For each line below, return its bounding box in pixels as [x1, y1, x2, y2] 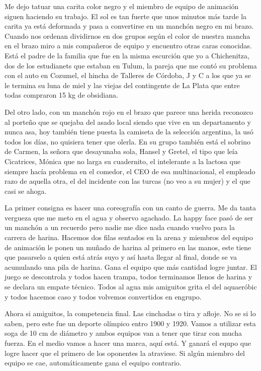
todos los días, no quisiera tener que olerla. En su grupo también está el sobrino [5, 136, 250, 146]
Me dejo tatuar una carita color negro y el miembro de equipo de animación [5, 1, 239, 11]
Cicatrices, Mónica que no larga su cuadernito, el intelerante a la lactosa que [5, 156, 240, 166]
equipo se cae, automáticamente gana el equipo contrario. [5, 357, 182, 368]
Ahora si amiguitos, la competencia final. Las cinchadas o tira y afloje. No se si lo [5, 308, 256, 319]
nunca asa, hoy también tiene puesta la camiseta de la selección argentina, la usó [5, 126, 253, 137]
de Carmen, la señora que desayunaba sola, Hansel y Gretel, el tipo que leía [5, 146, 238, 157]
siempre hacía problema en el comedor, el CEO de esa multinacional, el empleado [5, 166, 255, 176]
